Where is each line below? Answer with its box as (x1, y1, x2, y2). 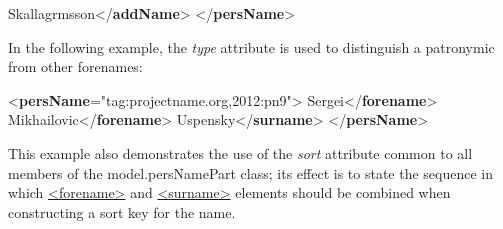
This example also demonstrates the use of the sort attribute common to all (8, 142, 473, 163)
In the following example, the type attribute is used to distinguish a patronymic (8, 36, 495, 57)
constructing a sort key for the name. (8, 201, 236, 222)
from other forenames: (8, 56, 143, 77)
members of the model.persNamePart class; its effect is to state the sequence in (8, 162, 493, 183)
